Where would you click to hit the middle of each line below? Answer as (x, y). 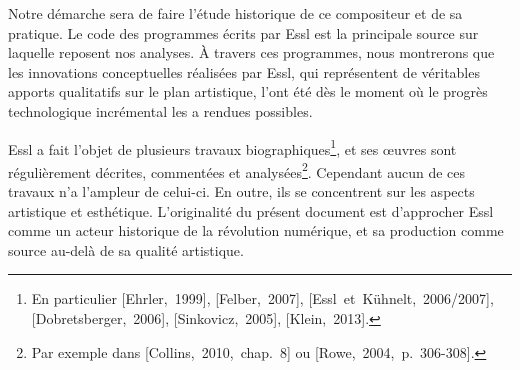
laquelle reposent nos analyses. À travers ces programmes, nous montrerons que (251, 52)
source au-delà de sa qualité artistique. (126, 249)
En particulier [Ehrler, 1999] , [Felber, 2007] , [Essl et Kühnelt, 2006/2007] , (262, 298)
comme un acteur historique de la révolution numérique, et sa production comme (256, 230)
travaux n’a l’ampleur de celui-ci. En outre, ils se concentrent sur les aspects (241, 191)
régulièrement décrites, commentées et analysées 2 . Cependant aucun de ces (236, 170)
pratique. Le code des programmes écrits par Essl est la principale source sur (243, 32)
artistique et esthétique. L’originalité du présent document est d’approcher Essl (251, 210)
